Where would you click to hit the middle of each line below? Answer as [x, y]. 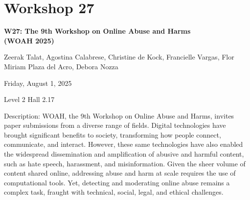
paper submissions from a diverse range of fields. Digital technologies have [115, 125]
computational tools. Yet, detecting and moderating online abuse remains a [117, 182]
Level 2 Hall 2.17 [29, 99]
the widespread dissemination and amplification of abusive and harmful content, [124, 154]
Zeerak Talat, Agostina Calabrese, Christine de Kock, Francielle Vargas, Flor [119, 57]
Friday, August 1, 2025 [38, 83]
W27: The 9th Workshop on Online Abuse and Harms [97, 31]
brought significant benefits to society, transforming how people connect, [113, 134]
